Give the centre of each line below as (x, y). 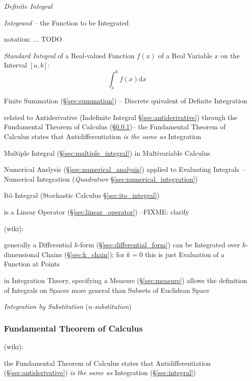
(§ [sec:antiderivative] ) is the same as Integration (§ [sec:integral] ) (100, 372)
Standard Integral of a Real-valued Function (69, 55)
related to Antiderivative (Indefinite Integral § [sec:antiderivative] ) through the (121, 117)
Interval (16, 65)
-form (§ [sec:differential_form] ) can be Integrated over (159, 245)
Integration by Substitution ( (46, 306)
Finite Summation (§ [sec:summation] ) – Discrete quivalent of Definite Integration (126, 101)
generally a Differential (38, 245)
